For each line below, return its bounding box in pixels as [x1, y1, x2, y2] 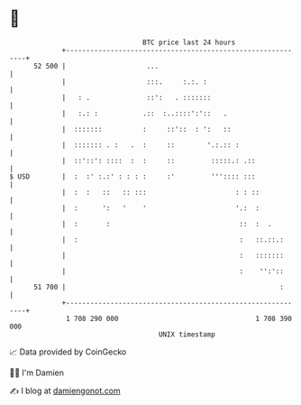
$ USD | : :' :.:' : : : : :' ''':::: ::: [9, 171, 256, 181]
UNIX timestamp [158, 329, 216, 339]
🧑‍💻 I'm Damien [9, 367, 65, 378]
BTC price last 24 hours [142, 38, 236, 47]
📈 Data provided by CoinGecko [9, 346, 127, 357]
